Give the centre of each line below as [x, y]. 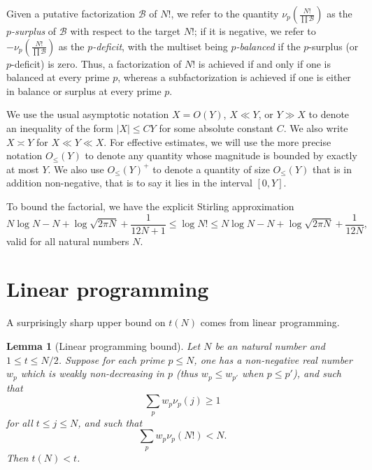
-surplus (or [334, 46]
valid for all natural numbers [68, 241]
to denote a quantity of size [211, 169]
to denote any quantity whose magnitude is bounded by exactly [221, 155]
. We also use [76, 169]
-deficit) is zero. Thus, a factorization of [96, 63]
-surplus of [34, 31]
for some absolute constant [216, 127]
